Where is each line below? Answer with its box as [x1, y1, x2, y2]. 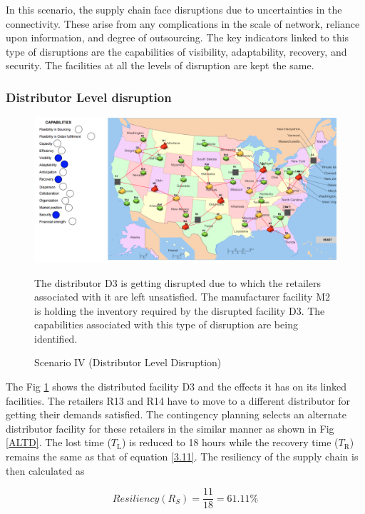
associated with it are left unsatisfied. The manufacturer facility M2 [34, 289, 330, 304]
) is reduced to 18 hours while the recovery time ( [121, 435, 339, 450]
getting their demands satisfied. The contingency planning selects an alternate [6, 407, 347, 422]
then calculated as [6, 463, 85, 478]
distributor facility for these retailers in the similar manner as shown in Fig [6, 420, 334, 435]
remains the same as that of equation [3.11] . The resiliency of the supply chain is [6, 449, 359, 464]
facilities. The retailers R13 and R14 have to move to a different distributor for [6, 393, 351, 408]
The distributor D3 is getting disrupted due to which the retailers [34, 275, 322, 290]
